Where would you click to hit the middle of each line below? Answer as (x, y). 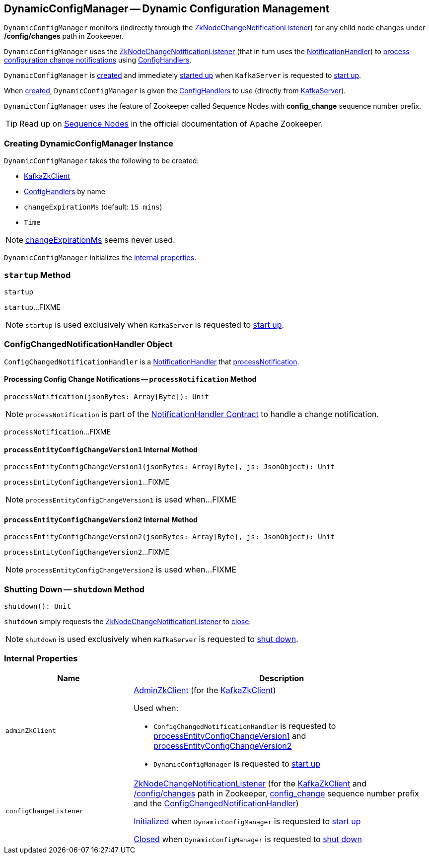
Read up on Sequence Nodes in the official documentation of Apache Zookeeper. (171, 124)
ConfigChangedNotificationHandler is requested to (245, 726)
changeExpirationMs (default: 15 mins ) (93, 207)
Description (282, 678)
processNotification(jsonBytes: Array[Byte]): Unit (107, 396)
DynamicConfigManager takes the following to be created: (102, 161)
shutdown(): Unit (37, 607)
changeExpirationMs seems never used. (100, 240)
